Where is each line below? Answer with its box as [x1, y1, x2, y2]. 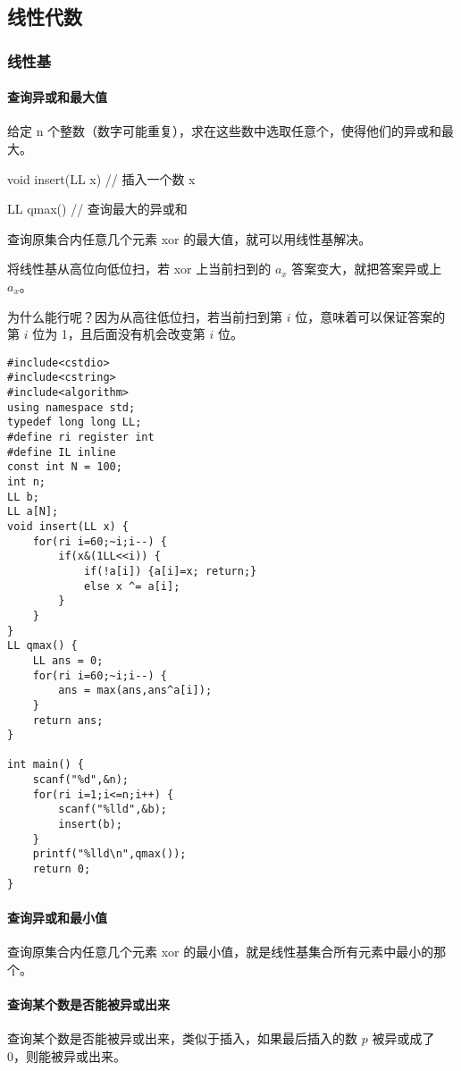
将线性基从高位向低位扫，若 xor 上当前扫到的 [7, 259, 272, 278]
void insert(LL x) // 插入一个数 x [7, 169, 196, 188]
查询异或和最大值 [7, 88, 107, 106]
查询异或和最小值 [7, 907, 107, 926]
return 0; [32, 863, 91, 876]
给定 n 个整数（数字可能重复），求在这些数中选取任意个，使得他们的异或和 [7, 122, 442, 140]
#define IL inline [7, 445, 116, 459]
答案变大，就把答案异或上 [291, 259, 442, 278]
